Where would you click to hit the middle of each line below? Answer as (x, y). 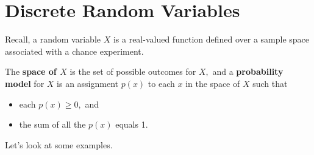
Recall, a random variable (53, 39)
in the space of (213, 83)
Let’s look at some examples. (59, 144)
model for (25, 83)
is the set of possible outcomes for (133, 71)
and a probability (248, 71)
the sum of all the (52, 124)
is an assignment (88, 83)
